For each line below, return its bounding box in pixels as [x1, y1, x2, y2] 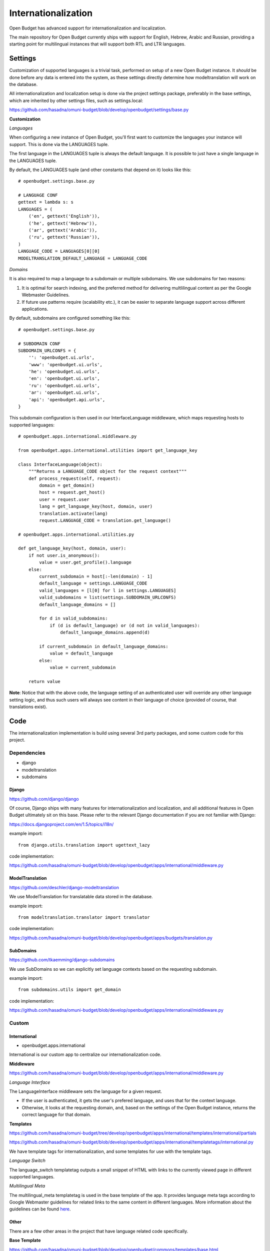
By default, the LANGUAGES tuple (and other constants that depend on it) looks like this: [9, 167, 191, 173]
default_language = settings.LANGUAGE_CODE [39, 580, 147, 586]
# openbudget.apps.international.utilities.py [18, 531, 134, 537]
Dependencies [9, 750, 46, 757]
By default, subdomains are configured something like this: [9, 315, 131, 321]
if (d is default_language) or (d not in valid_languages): [49, 622, 200, 628]
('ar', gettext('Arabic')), [28, 228, 97, 233]
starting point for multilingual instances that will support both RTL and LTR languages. [9, 41, 186, 47]
